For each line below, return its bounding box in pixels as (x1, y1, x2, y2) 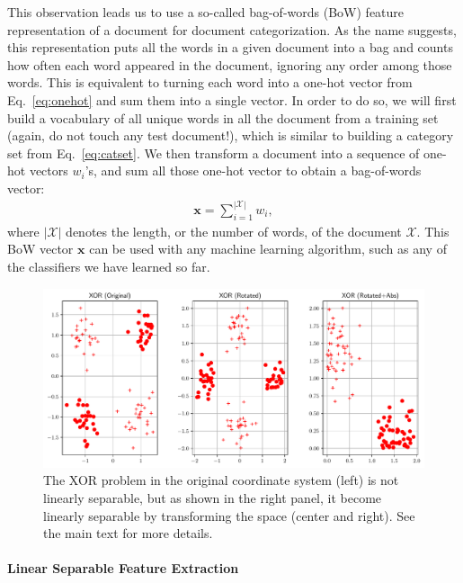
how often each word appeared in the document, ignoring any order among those (7, 55, 452, 74)
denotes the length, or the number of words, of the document (66, 221, 402, 240)
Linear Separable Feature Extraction (7, 559, 239, 578)
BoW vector (7, 239, 74, 258)
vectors (29, 161, 68, 180)
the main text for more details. (43, 524, 213, 543)
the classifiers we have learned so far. (7, 256, 210, 275)
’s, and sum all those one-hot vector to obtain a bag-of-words (85, 161, 422, 180)
